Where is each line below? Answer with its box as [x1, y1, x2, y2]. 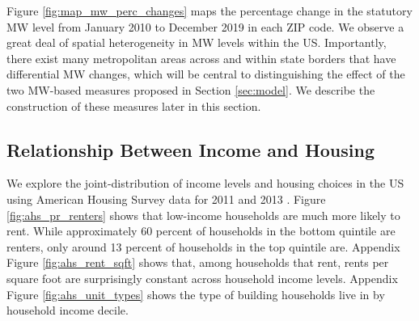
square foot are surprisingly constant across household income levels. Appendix [6, 269, 398, 286]
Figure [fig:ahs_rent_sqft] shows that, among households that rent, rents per [6, 254, 389, 271]
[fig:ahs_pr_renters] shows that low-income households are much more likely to [6, 206, 400, 223]
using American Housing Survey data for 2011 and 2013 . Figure [6, 190, 326, 207]
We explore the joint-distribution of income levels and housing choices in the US [6, 175, 404, 192]
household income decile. [6, 302, 129, 319]
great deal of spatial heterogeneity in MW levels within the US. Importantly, [6, 34, 387, 51]
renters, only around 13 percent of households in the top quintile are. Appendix [6, 238, 400, 255]
